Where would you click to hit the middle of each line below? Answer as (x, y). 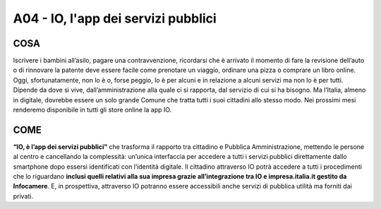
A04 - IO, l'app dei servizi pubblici (115, 18)
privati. (23, 196)
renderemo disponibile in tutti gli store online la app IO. (92, 110)
